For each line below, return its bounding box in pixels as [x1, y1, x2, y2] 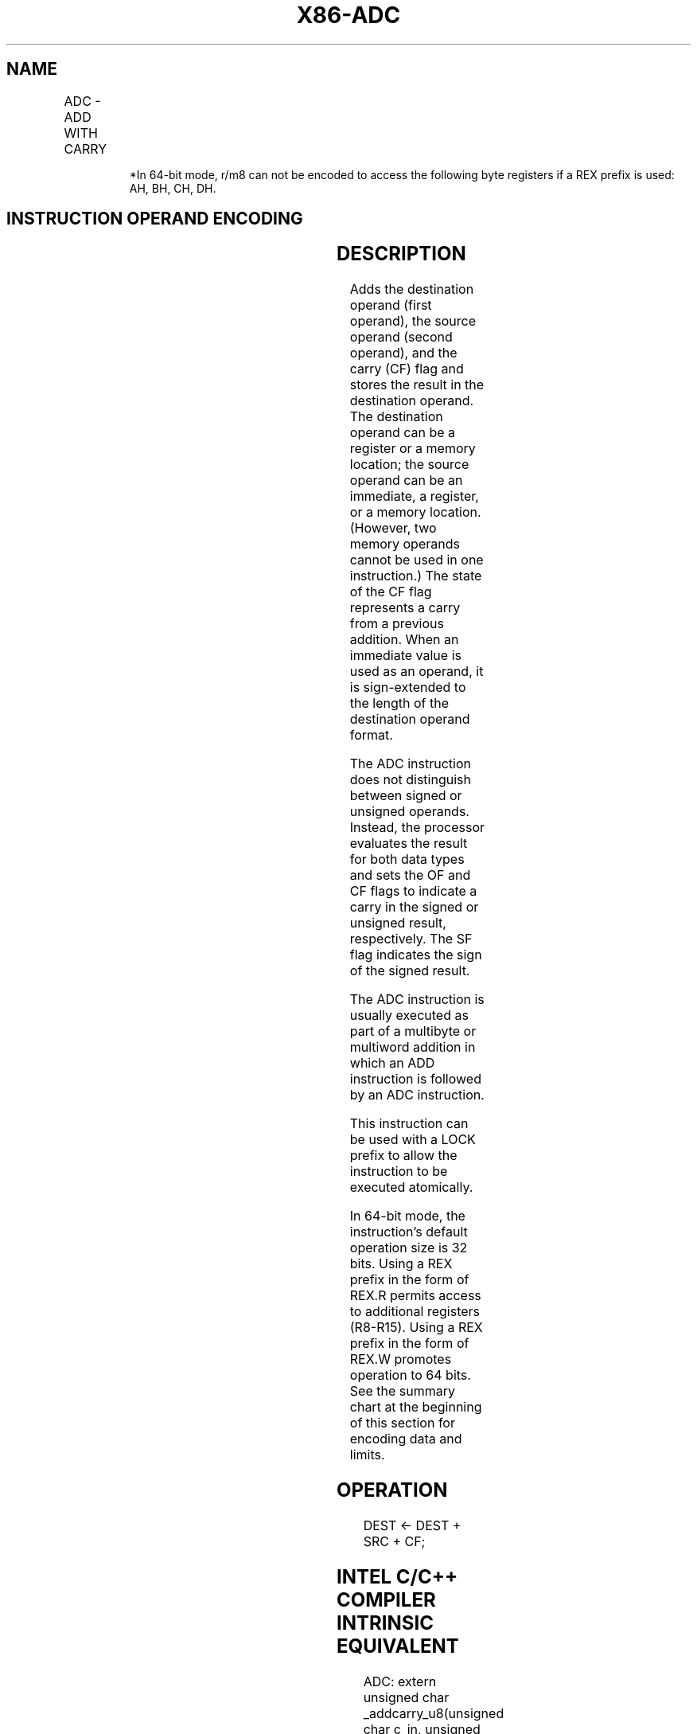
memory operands [349, 536, 460, 553]
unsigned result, [349, 915, 446, 931]
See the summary [349, 1383, 455, 1400]
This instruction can [349, 1115, 469, 1132]
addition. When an [349, 631, 459, 648]
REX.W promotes [349, 1351, 452, 1368]
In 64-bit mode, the [349, 1208, 465, 1224]
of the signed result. [349, 963, 470, 979]
